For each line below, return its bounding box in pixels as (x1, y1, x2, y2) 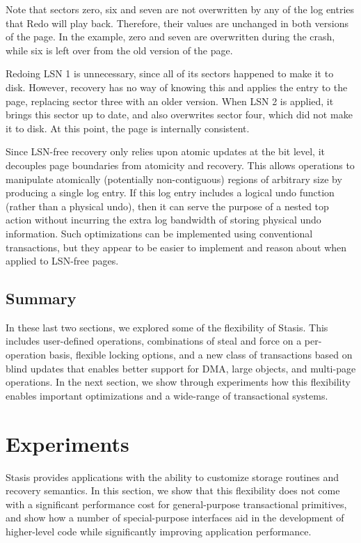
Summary (6, 288, 77, 309)
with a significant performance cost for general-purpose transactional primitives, (6, 496, 347, 511)
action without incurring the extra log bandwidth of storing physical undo (6, 212, 321, 227)
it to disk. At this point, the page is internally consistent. (6, 120, 250, 135)
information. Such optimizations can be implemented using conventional (6, 226, 313, 240)
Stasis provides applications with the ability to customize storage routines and (6, 469, 339, 484)
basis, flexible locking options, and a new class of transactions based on (49, 347, 353, 362)
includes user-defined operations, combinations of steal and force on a (6, 333, 302, 348)
